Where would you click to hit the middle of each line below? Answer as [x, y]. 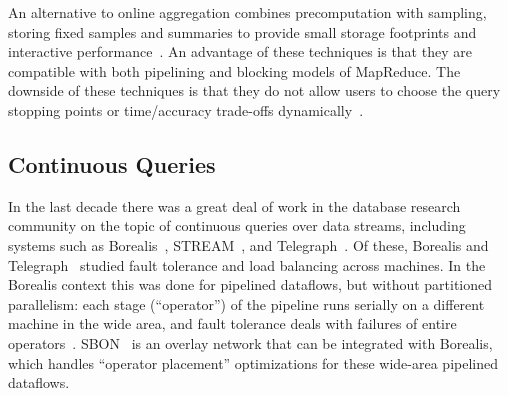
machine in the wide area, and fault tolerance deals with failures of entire [232, 323]
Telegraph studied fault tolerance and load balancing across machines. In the [247, 264]
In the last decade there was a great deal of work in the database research [234, 205]
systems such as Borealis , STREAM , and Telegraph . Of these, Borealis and [248, 244]
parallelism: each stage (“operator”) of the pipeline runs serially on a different [246, 303]
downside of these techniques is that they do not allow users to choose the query [254, 90]
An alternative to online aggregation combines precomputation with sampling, [247, 12]
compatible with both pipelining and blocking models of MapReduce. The [234, 70]
